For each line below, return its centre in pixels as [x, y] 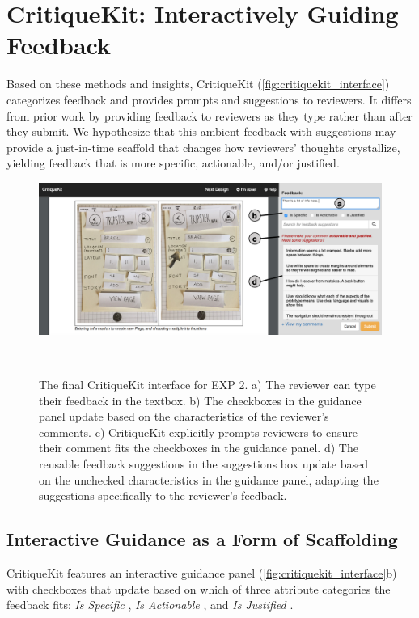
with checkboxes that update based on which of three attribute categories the [199, 588]
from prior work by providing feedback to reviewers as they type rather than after [209, 115]
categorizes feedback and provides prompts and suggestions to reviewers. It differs [209, 99]
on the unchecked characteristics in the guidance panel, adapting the [209, 479]
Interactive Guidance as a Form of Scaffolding [202, 539]
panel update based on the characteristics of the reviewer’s [184, 416]
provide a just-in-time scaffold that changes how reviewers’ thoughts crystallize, [203, 147]
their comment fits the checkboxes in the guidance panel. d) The [199, 448]
